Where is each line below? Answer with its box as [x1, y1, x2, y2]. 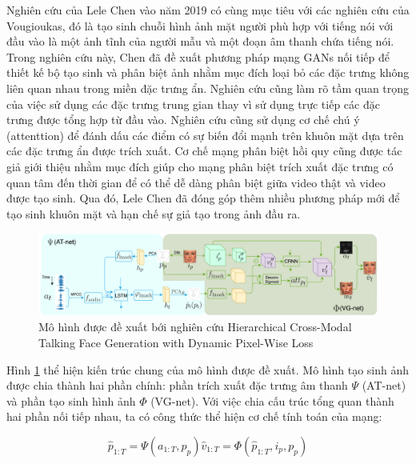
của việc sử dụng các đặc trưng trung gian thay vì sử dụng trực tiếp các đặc [6, 95, 380, 112]
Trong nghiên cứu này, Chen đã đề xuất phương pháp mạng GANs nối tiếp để [6, 48, 390, 65]
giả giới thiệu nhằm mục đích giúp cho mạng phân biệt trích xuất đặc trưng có [6, 158, 394, 174]
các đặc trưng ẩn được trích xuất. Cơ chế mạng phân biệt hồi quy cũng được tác [6, 142, 402, 159]
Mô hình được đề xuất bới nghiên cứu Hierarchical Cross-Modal [38, 318, 352, 335]
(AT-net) [362, 377, 406, 394]
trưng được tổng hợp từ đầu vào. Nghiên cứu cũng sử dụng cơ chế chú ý [6, 111, 360, 128]
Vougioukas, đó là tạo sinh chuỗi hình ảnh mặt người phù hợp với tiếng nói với [6, 17, 394, 34]
